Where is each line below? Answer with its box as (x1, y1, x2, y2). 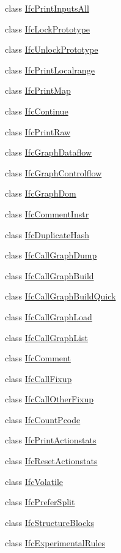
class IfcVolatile (5, 475, 64, 487)
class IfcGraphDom (5, 187, 76, 200)
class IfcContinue (5, 104, 68, 117)
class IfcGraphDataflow (5, 146, 92, 159)
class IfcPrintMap (5, 84, 71, 97)
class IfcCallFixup (5, 372, 72, 385)
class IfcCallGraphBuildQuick (5, 290, 116, 303)
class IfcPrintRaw (5, 125, 71, 138)
